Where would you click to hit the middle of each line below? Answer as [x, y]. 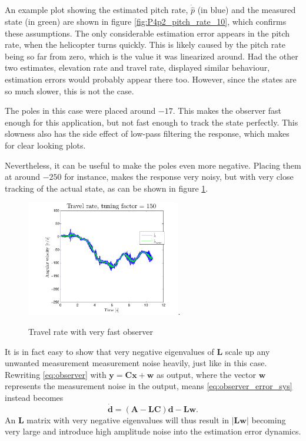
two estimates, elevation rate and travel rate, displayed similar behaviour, [137, 68]
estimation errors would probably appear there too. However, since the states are [151, 79]
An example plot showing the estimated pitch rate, [97, 10]
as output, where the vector [207, 374]
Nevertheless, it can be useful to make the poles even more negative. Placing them [153, 165]
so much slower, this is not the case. [69, 90]
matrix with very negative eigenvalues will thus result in [128, 419]
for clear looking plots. [45, 145]
